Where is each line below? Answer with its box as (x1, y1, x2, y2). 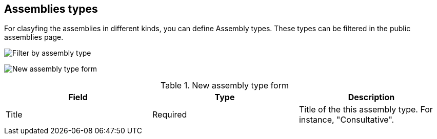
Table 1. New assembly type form (161, 80, 289, 91)
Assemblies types (4, 3, 98, 15)
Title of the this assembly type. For (299, 104, 433, 115)
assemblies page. (4, 33, 64, 42)
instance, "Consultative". (299, 114, 394, 125)
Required (152, 109, 187, 120)
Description (348, 92, 395, 103)
